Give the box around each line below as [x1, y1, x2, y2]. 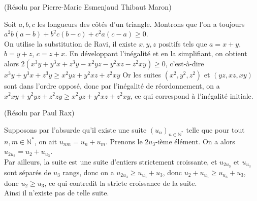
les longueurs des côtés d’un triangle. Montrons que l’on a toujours [37, 18, 245, 29]
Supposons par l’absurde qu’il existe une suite [4, 124, 147, 135]
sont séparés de [4, 167, 51, 177]
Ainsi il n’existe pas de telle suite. [4, 187, 109, 198]
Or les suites [122, 69, 162, 79]
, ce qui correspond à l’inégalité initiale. [130, 90, 253, 101]
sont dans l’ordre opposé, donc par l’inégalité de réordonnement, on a [4, 80, 220, 91]
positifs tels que [158, 38, 207, 49]
